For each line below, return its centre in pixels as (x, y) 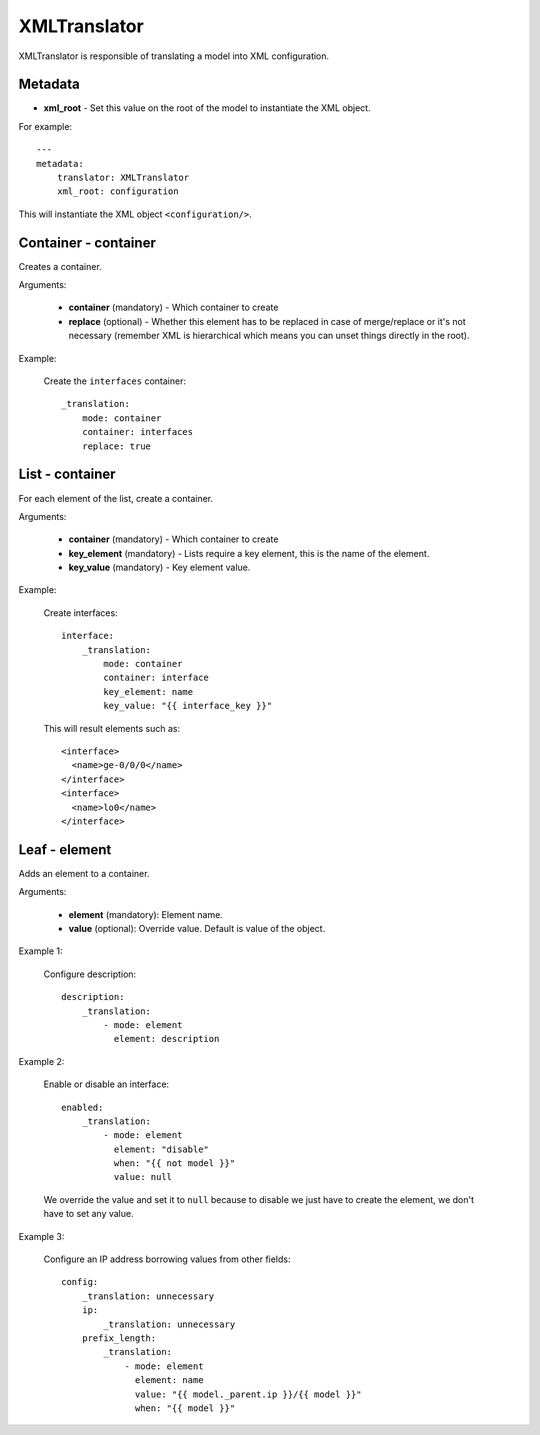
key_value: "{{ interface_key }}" (188, 706)
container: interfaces (137, 432)
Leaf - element (65, 849)
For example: (45, 126)
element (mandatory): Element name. (146, 914)
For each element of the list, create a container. (116, 498)
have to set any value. (88, 1214)
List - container (67, 474)
